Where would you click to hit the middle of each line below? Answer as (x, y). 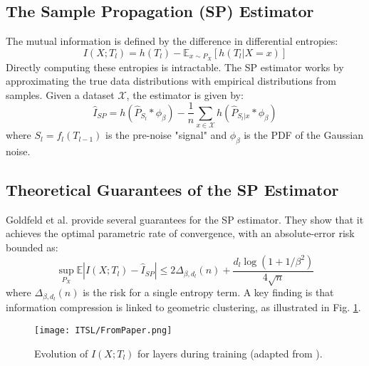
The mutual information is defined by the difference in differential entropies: (172, 41)
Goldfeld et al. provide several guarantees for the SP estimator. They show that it (185, 219)
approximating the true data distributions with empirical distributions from (171, 81)
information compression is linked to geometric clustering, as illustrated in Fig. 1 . (183, 307)
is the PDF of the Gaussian (303, 135)
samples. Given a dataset (60, 94)
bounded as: (32, 247)
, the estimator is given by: (185, 94)
